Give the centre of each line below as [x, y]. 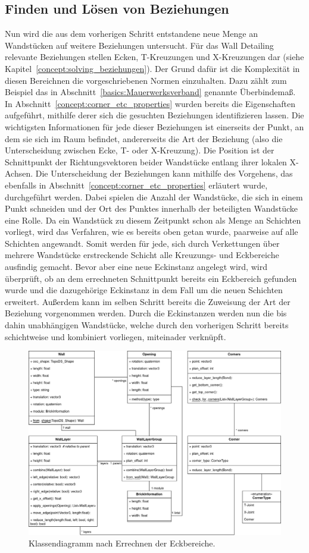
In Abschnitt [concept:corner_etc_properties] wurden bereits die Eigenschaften [150, 103]
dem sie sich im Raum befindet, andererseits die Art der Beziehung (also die [144, 138]
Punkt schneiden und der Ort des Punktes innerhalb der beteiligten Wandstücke [152, 208]
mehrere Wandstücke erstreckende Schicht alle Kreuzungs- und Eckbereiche [142, 255]
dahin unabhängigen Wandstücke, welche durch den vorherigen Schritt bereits [147, 325]
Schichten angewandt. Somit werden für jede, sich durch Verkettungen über [142, 243]
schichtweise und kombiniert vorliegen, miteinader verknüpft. [116, 336]
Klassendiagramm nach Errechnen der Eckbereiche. [122, 543]
